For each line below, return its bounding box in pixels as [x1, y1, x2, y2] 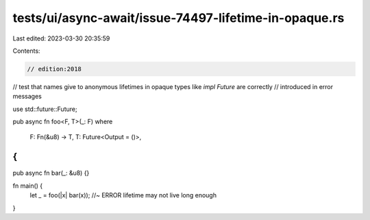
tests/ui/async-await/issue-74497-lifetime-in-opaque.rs [12, 10, 345, 25]
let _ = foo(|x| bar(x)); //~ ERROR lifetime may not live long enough [29, 191, 217, 199]
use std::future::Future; [12, 105, 78, 113]
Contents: [12, 47, 40, 55]
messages [12, 93, 42, 101]
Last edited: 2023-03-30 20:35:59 [12, 34, 110, 42]
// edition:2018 [27, 65, 82, 73]
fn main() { [12, 182, 43, 190]
